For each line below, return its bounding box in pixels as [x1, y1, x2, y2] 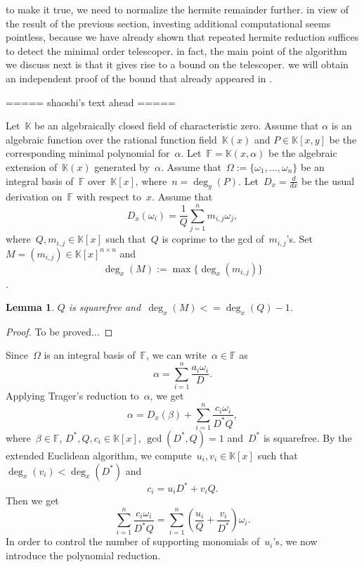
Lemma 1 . [6, 300, 55, 314]
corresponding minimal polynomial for [6, 146, 170, 160]
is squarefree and [68, 300, 141, 314]
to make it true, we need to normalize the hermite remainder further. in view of [6, 2, 349, 16]
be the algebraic [268, 146, 337, 160]
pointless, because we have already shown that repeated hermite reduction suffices [6, 30, 359, 44]
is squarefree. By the [263, 430, 352, 445]
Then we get [6, 493, 59, 508]
